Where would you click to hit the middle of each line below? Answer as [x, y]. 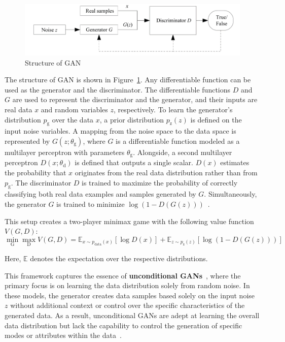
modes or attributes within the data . [63, 335]
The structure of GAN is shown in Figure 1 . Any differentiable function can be [128, 80]
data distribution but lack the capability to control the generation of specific [123, 325]
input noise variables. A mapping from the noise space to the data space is [120, 131]
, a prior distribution [132, 119]
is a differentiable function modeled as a [178, 141]
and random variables [74, 110]
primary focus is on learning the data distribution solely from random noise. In [127, 285]
